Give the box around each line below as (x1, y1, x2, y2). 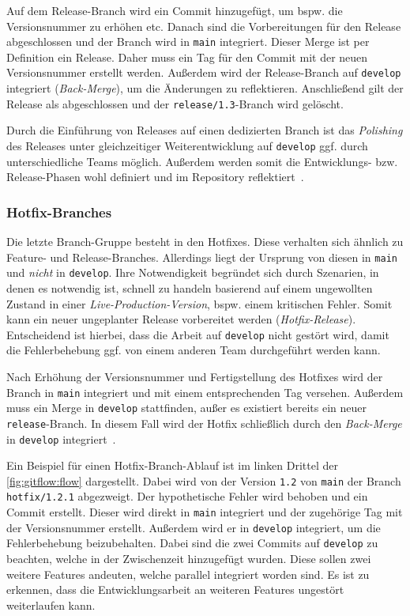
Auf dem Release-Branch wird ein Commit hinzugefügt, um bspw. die (6, 2, 343, 18)
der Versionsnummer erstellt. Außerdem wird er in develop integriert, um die (6, 519, 381, 535)
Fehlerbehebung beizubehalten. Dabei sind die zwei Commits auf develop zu (6, 535, 378, 551)
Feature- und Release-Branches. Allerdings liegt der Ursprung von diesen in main (6, 248, 397, 265)
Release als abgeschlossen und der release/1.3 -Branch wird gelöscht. (6, 95, 344, 111)
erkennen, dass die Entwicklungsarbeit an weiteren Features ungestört (6, 581, 344, 598)
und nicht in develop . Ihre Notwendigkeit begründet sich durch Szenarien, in (6, 264, 379, 281)
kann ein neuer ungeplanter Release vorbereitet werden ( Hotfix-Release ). (6, 311, 356, 327)
